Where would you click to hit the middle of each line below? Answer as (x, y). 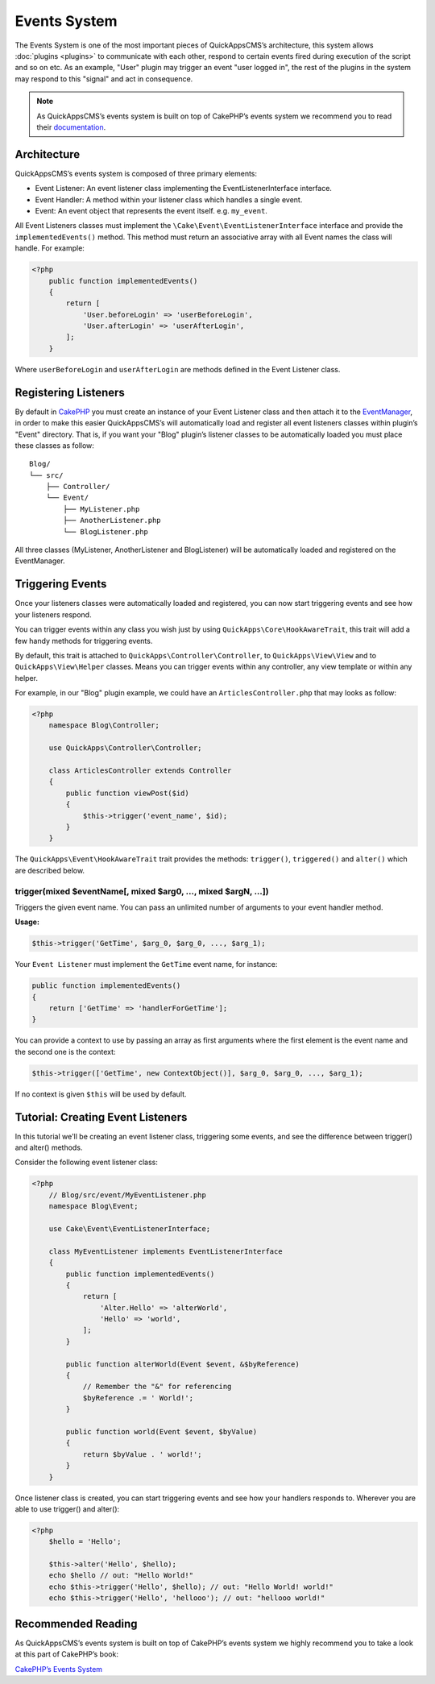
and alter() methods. (49, 1147)
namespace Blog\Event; (93, 1206)
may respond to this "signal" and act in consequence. (104, 79)
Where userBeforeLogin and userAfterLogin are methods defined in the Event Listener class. (178, 369)
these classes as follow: (54, 445)
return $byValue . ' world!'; (142, 1454)
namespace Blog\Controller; (104, 726)
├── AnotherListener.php (112, 521)
